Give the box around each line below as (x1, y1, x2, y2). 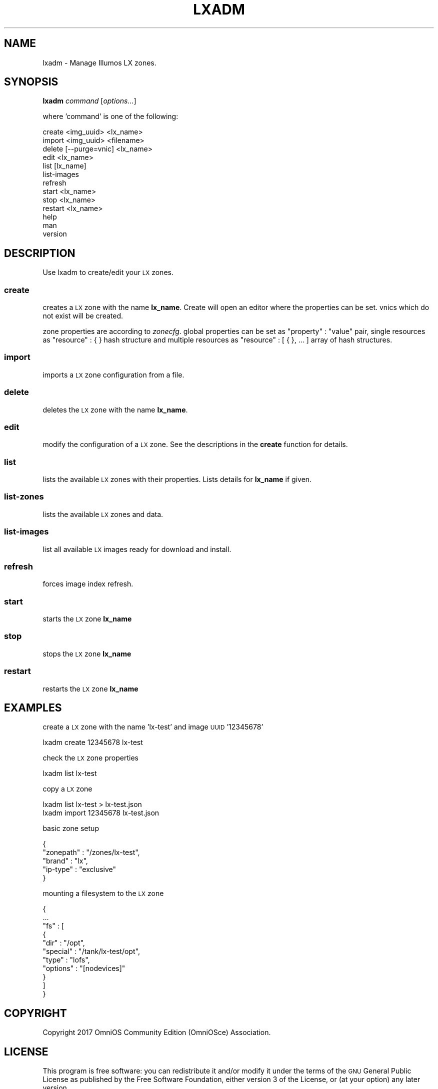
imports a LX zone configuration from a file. (42, 370, 184, 379)
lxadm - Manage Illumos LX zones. (42, 58, 156, 67)
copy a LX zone (42, 784, 92, 793)
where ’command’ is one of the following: (42, 112, 178, 121)
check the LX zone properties (42, 753, 138, 762)
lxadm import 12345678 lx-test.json (42, 808, 159, 817)
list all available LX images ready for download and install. (42, 544, 231, 553)
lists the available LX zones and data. (42, 509, 163, 518)
